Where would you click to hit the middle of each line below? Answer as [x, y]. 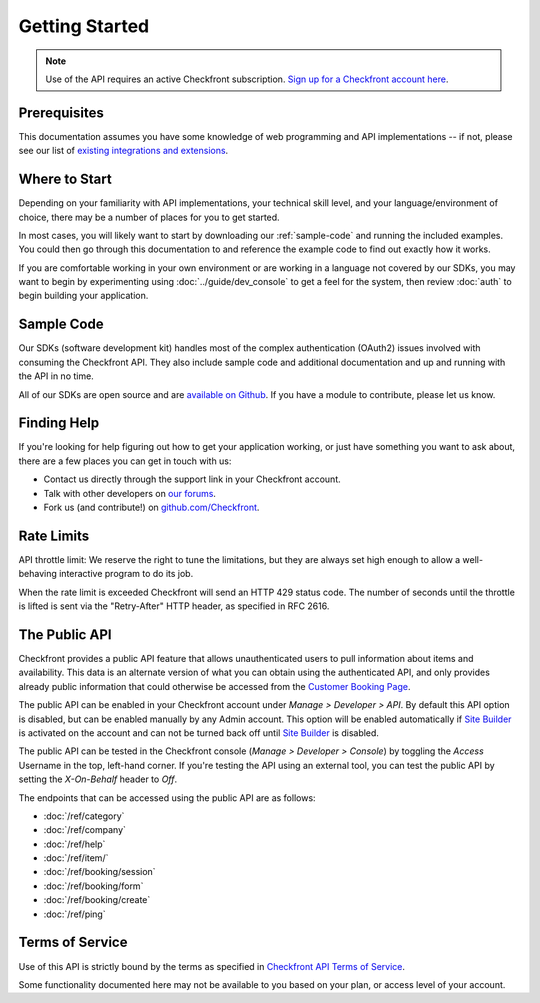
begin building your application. [83, 296]
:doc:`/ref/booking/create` [97, 900]
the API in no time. [56, 376]
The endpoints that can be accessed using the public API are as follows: [167, 797]
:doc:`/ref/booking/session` [99, 872]
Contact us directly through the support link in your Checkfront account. [192, 479]
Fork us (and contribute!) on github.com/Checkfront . [151, 507]
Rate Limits [54, 535]
